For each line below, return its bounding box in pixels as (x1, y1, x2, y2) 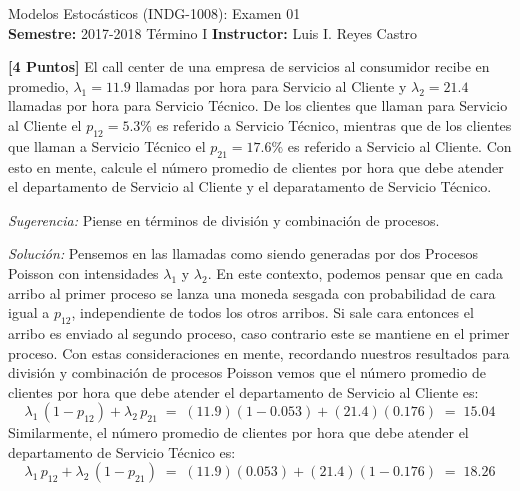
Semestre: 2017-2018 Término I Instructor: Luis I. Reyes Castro (8, 22, 418, 43)
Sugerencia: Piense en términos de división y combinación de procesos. (8, 209, 440, 230)
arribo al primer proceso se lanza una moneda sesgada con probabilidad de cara (8, 282, 496, 303)
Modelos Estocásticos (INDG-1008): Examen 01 (8, 3, 301, 23)
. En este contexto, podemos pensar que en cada (207, 262, 503, 283)
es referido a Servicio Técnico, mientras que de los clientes (156, 114, 512, 135)
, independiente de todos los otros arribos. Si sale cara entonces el (71, 302, 474, 323)
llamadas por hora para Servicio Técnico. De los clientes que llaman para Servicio (8, 95, 508, 116)
